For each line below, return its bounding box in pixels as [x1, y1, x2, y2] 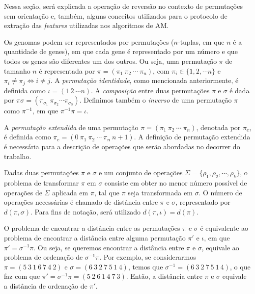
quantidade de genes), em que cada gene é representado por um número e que [4, 46, 238, 56]
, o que [230, 261, 251, 271]
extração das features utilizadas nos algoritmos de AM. [4, 20, 169, 30]
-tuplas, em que [177, 36, 225, 47]
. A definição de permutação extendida [134, 132, 251, 142]
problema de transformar [4, 177, 79, 187]
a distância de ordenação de [4, 280, 87, 291]
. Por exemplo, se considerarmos [99, 252, 196, 262]
